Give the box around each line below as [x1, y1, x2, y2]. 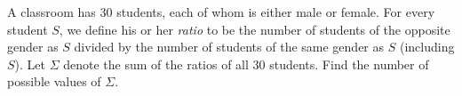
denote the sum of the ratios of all [63, 54, 249, 73]
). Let [14, 54, 46, 73]
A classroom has [7, 3, 96, 20]
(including [399, 37, 455, 56]
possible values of [7, 72, 101, 91]
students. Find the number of [269, 54, 429, 73]
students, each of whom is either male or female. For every [116, 3, 435, 20]
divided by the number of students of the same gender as [74, 37, 385, 56]
